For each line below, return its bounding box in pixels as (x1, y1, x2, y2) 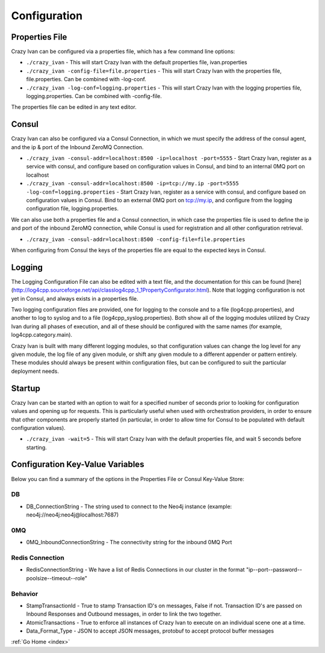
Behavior (11, 589, 39, 598)
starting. (26, 444, 48, 451)
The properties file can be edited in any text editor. (11, 103, 137, 111)
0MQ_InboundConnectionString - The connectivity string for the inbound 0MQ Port (26, 539, 232, 546)
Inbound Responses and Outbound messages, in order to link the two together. (26, 610, 222, 618)
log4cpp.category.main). (11, 331, 72, 339)
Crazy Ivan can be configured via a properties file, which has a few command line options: (11, 48, 235, 55)
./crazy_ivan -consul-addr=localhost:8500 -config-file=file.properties (26, 236, 246, 243)
